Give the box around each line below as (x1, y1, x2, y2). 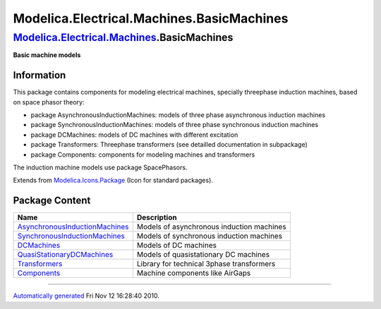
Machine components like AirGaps (136, 268, 251, 278)
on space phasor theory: (13, 97, 85, 106)
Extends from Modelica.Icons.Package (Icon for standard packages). (13, 176, 213, 185)
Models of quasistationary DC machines (136, 250, 270, 260)
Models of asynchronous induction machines (136, 222, 286, 232)
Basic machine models (13, 51, 81, 59)
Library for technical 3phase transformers (136, 259, 276, 269)
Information (13, 69, 66, 81)
